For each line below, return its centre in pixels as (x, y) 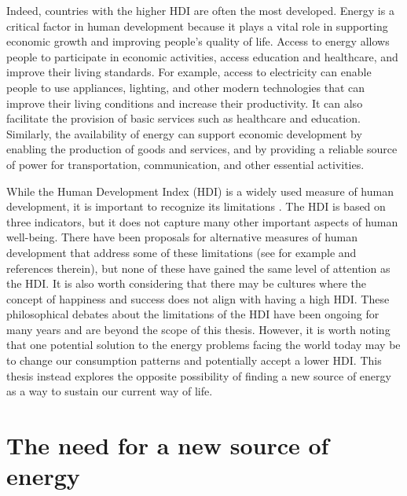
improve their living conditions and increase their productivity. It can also (185, 103)
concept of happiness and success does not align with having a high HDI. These (198, 298)
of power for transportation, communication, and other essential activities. (185, 164)
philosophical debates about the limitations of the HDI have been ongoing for (193, 314)
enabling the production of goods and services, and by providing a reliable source (202, 149)
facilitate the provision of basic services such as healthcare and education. (183, 118)
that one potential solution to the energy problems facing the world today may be (203, 345)
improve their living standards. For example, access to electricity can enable (189, 72)
